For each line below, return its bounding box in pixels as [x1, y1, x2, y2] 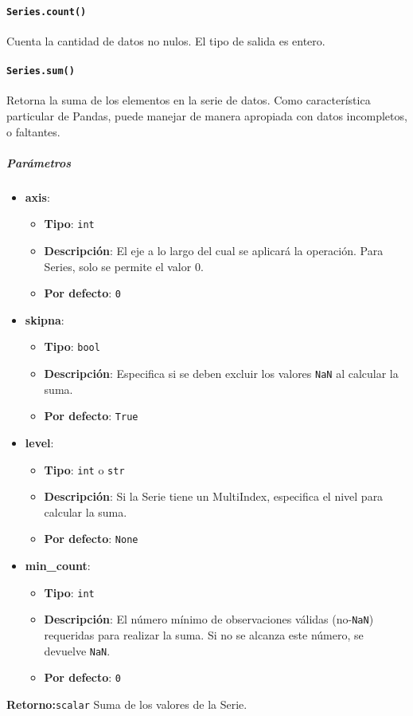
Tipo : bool [44, 338, 100, 355]
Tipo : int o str [44, 461, 125, 478]
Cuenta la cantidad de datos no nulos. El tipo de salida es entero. [6, 32, 325, 49]
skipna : [25, 311, 64, 328]
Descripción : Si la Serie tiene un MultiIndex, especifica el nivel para [44, 488, 384, 505]
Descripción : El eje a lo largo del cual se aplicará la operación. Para [44, 242, 384, 258]
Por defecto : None [44, 530, 138, 547]
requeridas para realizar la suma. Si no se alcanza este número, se [44, 626, 364, 643]
